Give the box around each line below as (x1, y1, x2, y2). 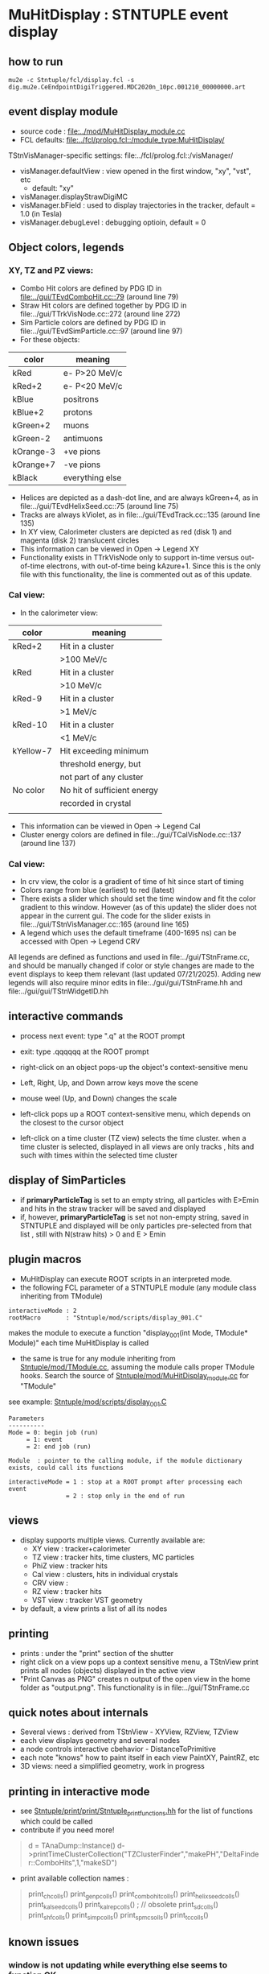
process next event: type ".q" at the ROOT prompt (19, 1030, 185, 1040)
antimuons (63, 432, 103, 444)
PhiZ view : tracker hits (31, 1560, 108, 1571)
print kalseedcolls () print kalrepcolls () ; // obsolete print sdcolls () (27, 1899, 219, 1911)
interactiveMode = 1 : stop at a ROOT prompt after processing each (8, 1477, 243, 1486)
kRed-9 (12, 692, 43, 704)
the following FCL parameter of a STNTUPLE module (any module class (19, 1282, 257, 1292)
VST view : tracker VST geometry (31, 1595, 143, 1604)
